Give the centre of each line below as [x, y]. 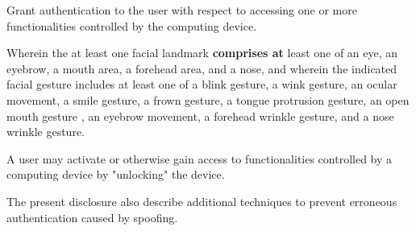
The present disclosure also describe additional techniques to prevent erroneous [202, 201]
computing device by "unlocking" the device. [116, 174]
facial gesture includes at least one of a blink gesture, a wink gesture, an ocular [202, 84]
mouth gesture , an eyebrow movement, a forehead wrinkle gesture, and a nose [200, 115]
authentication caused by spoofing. [92, 217]
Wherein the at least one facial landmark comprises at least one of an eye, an [202, 53]
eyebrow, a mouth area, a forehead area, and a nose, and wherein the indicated [202, 68]
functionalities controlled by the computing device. [132, 25]
